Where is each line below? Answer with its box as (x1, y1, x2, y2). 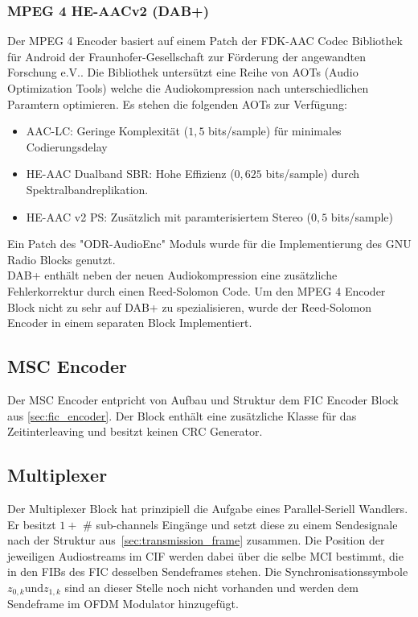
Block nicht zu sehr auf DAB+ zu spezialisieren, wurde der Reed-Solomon (7, 298, 372, 315)
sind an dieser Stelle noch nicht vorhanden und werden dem (64, 578, 359, 595)
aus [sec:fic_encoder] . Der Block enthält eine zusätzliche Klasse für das (7, 407, 357, 424)
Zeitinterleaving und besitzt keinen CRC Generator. (7, 423, 263, 440)
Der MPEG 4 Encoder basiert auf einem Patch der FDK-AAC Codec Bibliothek (7, 32, 403, 49)
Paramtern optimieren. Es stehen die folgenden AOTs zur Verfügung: (7, 95, 347, 112)
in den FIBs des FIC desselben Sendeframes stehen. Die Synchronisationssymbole (7, 563, 408, 580)
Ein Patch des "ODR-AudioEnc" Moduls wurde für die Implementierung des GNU (7, 235, 412, 252)
